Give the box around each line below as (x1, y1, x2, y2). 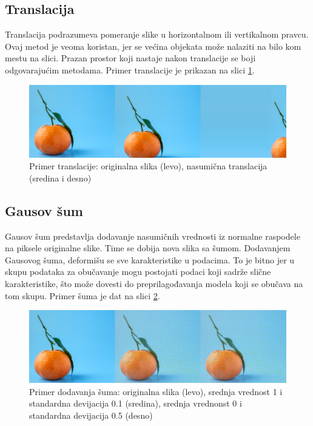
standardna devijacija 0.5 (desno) (29, 409, 153, 422)
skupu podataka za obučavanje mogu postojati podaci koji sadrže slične (5, 265, 271, 278)
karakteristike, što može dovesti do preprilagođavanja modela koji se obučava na (5, 277, 303, 290)
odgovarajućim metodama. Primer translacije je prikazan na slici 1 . (5, 63, 255, 76)
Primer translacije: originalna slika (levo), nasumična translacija (29, 160, 268, 172)
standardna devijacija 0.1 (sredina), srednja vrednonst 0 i (29, 397, 242, 410)
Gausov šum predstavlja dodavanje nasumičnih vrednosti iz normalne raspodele (5, 229, 300, 242)
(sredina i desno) (29, 171, 92, 184)
